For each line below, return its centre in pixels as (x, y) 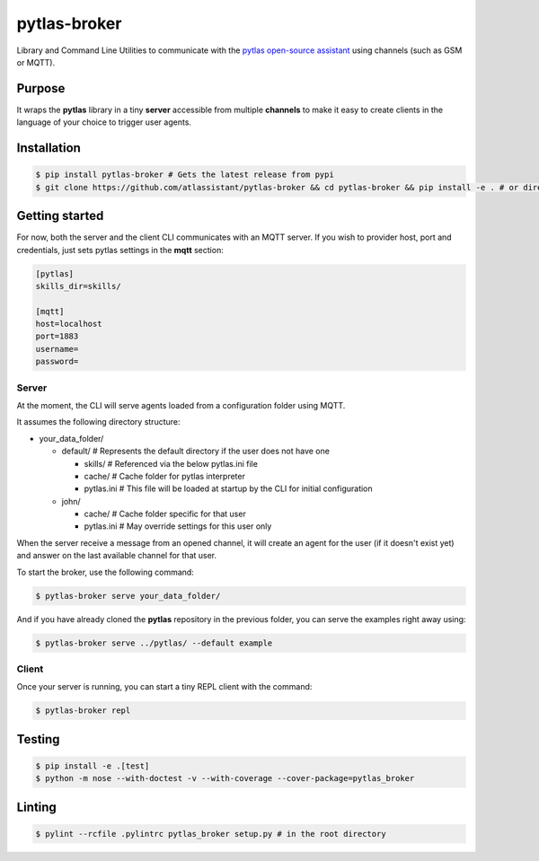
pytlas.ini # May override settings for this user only (178, 526)
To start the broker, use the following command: (106, 572)
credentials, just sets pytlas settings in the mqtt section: (120, 250)
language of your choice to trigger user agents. (104, 122)
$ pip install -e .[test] (93, 766)
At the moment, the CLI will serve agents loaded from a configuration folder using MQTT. (181, 405)
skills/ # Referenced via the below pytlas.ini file (171, 463)
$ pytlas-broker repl (83, 711)
